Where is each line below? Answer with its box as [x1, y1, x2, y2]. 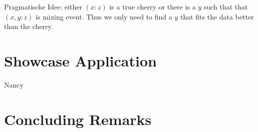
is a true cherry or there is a [109, 1, 196, 11]
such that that [203, 1, 248, 11]
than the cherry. [4, 21, 53, 31]
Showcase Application [4, 50, 157, 70]
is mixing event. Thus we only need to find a [36, 11, 172, 21]
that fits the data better [180, 11, 254, 21]
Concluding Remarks [4, 108, 152, 129]
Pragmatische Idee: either [4, 1, 82, 11]
